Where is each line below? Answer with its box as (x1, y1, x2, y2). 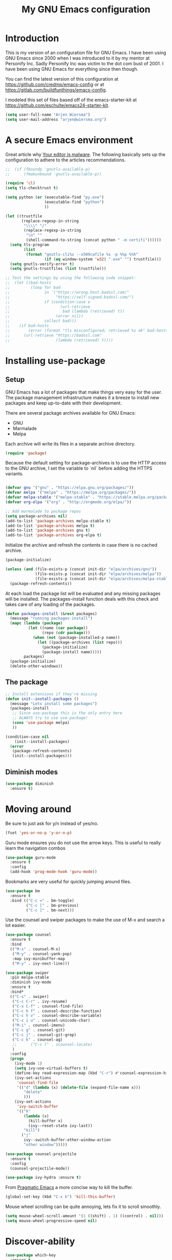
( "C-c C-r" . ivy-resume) (12, 998, 68, 1004)
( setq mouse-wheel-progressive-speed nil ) (5, 1218, 97, 1224)
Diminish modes (5, 767, 58, 776)
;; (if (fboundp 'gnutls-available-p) (5, 166, 91, 172)
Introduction (5, 32, 59, 44)
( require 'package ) (5, 451, 47, 456)
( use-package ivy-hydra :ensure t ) (5, 1175, 81, 1180)
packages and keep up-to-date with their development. (5, 400, 122, 406)
